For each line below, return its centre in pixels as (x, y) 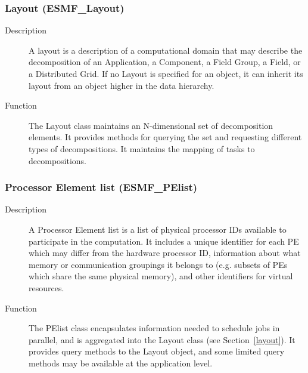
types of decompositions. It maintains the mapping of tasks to (142, 148)
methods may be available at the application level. (121, 363)
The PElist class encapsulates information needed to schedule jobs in (154, 328)
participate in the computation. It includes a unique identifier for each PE (164, 241)
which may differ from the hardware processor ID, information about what (165, 253)
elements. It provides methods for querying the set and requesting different (165, 137)
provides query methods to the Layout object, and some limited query (157, 351)
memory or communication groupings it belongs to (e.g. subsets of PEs (158, 264)
